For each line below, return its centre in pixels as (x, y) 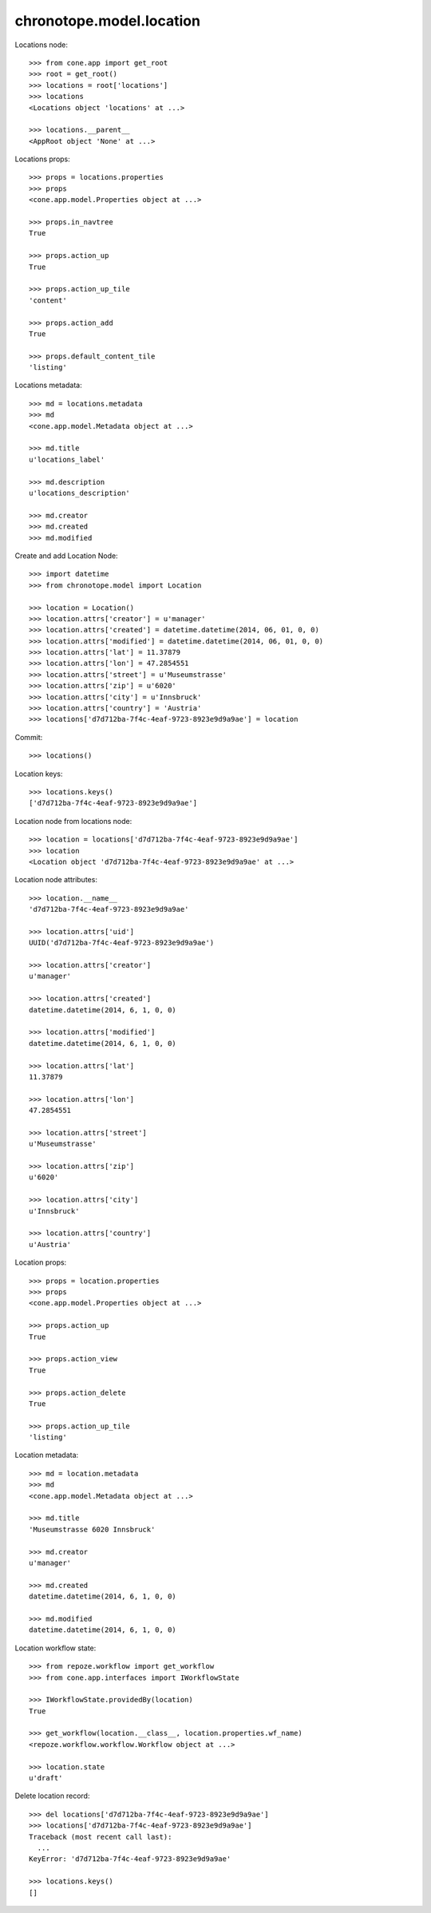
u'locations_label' (67, 459)
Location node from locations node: (73, 821)
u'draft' (46, 1778)
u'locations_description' (80, 493)
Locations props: (43, 159)
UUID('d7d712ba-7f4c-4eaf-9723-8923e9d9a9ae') (122, 943)
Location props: (41, 1262)
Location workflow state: (55, 1648)
